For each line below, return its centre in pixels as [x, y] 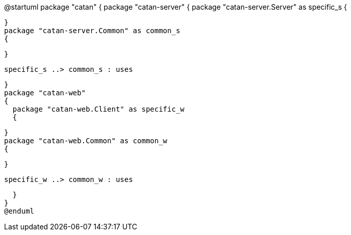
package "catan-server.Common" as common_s [92, 31]
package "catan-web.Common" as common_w [86, 141]
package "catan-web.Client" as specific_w [99, 109]
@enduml [19, 211]
